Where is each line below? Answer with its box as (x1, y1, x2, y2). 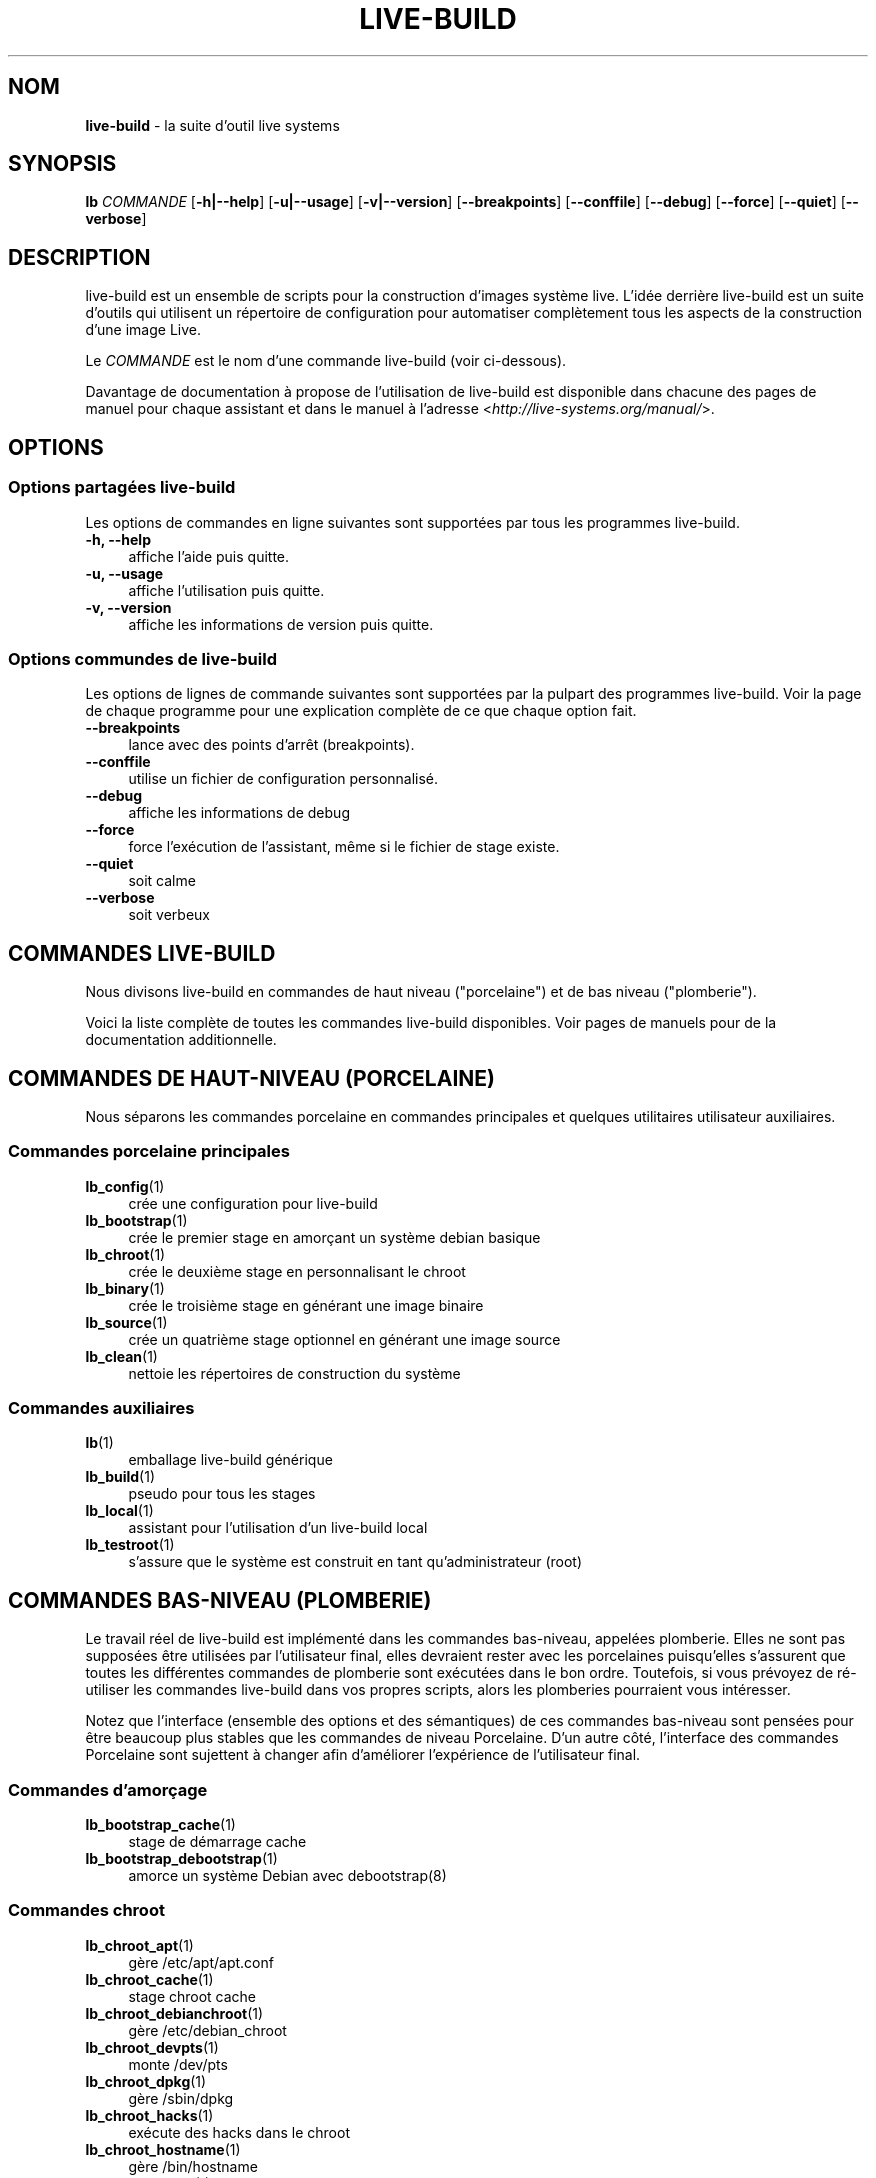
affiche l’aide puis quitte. (128, 547, 290, 565)
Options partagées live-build (8, 477, 236, 498)
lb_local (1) (85, 1502, 154, 1520)
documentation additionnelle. (85, 1031, 277, 1049)
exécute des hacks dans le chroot (128, 2123, 350, 2141)
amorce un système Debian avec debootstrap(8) (128, 1867, 447, 1885)
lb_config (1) (85, 1177, 165, 1195)
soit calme (128, 872, 196, 890)
